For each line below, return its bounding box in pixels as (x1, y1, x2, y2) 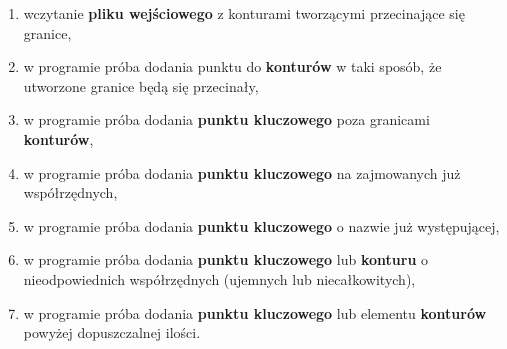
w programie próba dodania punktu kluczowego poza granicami (23, 109, 430, 130)
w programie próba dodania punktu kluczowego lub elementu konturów (23, 302, 487, 323)
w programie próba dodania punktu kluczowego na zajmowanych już (23, 162, 461, 183)
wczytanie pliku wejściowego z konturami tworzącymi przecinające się (23, 3, 465, 23)
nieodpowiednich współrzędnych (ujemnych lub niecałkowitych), (23, 268, 416, 289)
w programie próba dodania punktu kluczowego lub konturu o (23, 249, 429, 270)
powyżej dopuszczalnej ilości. (23, 322, 201, 343)
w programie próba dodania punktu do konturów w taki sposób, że (23, 56, 442, 77)
